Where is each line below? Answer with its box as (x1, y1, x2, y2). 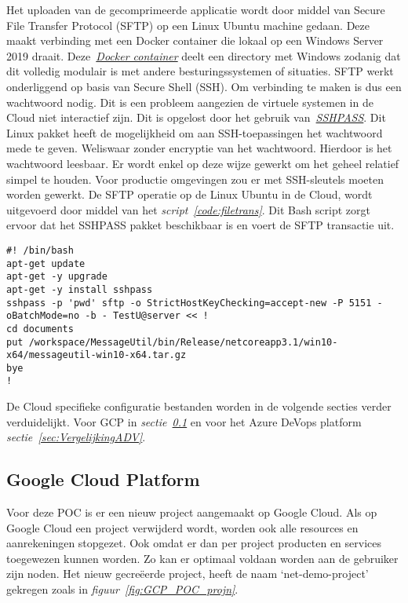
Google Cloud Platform (6, 467, 200, 492)
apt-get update (6, 258, 86, 269)
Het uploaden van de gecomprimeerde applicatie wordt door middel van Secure (6, 2, 385, 17)
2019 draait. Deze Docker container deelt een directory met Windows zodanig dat (6, 47, 401, 64)
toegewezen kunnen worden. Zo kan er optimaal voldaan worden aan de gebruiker (6, 550, 399, 566)
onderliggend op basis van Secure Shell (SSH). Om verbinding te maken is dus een (6, 78, 402, 94)
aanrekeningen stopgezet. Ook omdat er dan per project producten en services (6, 535, 382, 551)
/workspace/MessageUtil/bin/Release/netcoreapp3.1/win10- (28, 336, 338, 348)
